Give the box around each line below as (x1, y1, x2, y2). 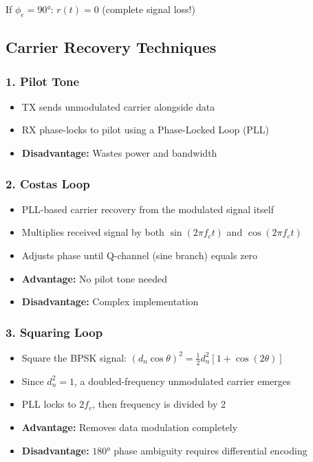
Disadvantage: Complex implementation (21, 294, 199, 309)
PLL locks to (21, 397, 76, 411)
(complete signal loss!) (102, 2, 195, 16)
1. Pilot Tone (6, 72, 80, 89)
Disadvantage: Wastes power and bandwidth (21, 145, 217, 159)
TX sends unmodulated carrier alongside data (21, 99, 215, 113)
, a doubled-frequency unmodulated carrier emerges (74, 373, 291, 388)
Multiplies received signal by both (21, 225, 164, 239)
